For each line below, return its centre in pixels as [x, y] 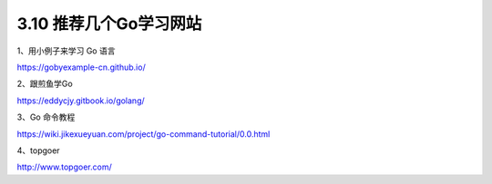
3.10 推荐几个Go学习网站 [109, 24]
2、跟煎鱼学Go [45, 84]
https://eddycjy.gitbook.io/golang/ [81, 101]
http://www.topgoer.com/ [65, 167]
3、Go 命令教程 [46, 117]
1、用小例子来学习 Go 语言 [66, 51]
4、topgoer [38, 150]
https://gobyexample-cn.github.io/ [81, 67]
